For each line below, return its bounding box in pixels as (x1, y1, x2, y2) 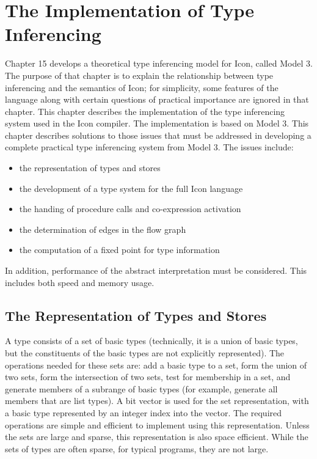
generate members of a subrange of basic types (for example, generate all (5, 382, 278, 395)
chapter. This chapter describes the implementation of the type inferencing (5, 105, 285, 117)
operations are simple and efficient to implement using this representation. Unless (5, 418, 310, 431)
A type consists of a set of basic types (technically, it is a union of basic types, (5, 334, 298, 347)
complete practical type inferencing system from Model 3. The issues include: (5, 141, 294, 153)
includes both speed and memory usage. (5, 276, 155, 288)
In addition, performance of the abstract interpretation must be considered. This (5, 264, 307, 277)
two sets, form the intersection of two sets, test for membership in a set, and (5, 370, 291, 383)
